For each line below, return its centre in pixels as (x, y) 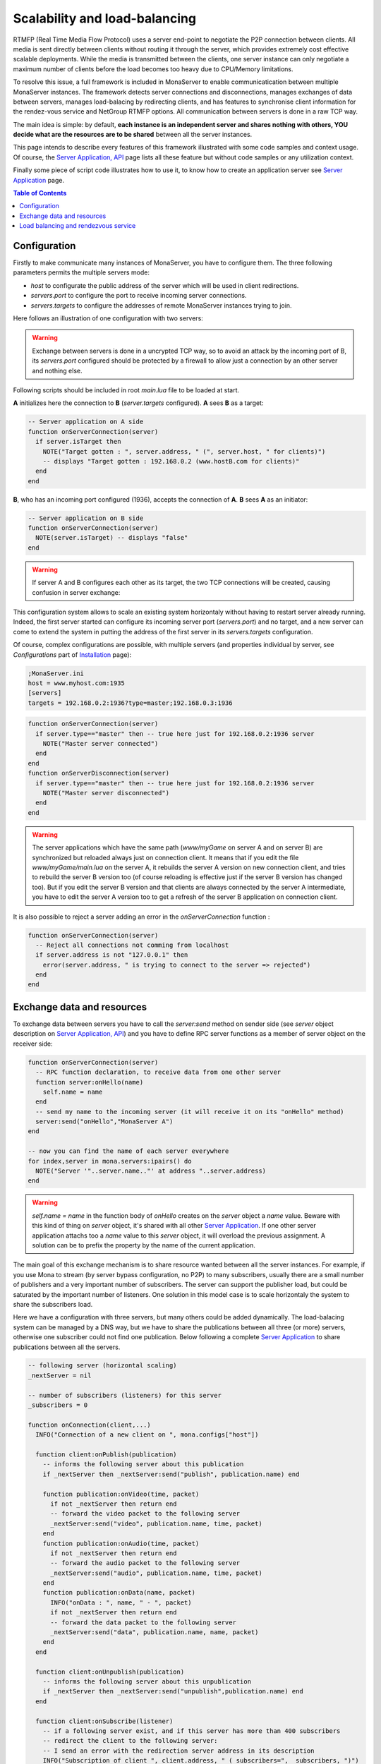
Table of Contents (40, 193)
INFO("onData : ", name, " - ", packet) (121, 1602)
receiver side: (33, 1044)
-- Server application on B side (86, 518)
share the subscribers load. (53, 1304)
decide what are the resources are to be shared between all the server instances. (133, 135)
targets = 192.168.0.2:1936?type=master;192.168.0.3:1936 (130, 703)
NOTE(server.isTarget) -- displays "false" (112, 538)
